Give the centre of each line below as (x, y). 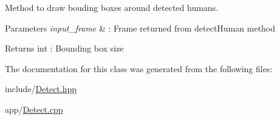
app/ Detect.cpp (34, 109)
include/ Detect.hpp (41, 89)
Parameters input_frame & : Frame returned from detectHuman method (140, 28)
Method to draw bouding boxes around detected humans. (112, 7)
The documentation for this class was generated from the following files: (139, 68)
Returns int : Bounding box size (64, 48)
